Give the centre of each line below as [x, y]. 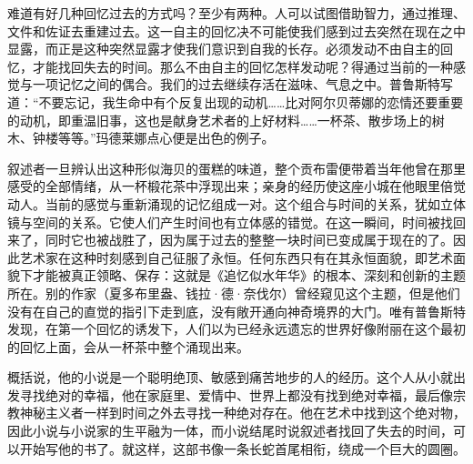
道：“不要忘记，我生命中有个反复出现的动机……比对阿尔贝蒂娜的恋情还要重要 [236, 101]
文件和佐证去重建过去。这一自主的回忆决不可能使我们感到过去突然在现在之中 [236, 30]
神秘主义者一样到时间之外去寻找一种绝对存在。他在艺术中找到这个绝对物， [242, 413]
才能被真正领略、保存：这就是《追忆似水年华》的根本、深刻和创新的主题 [249, 275]
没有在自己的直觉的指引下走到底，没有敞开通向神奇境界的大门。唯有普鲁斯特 [236, 311]
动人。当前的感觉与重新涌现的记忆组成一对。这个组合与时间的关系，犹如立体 [236, 203]
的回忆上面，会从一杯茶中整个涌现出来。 [128, 346]
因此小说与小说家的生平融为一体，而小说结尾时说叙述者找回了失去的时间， [230, 431]
